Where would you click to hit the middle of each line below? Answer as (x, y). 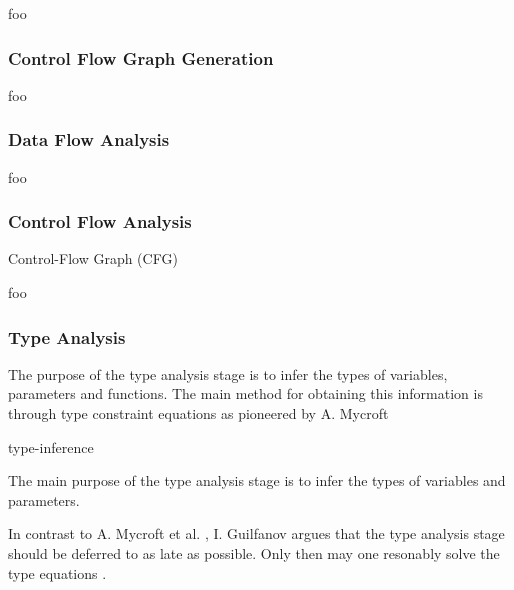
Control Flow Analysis (100, 221)
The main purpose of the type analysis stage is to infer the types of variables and (257, 480)
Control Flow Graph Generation (141, 57)
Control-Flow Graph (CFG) (93, 258)
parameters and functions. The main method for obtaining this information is (245, 393)
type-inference (51, 446)
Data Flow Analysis (89, 139)
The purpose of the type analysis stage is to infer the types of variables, (228, 373)
